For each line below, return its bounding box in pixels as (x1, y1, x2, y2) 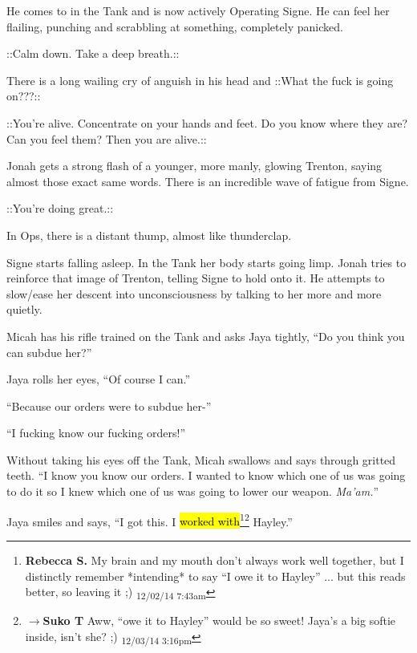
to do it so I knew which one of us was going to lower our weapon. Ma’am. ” (6, 483, 379, 500)
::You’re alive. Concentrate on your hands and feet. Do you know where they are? (6, 114, 408, 131)
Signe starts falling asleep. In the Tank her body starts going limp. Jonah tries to (6, 253, 407, 270)
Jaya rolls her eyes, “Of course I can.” (6, 371, 191, 387)
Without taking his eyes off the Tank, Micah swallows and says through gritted (6, 451, 396, 468)
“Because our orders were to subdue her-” (6, 397, 212, 414)
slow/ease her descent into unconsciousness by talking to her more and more (6, 285, 382, 302)
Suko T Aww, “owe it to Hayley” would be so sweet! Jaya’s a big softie (43, 612, 396, 629)
